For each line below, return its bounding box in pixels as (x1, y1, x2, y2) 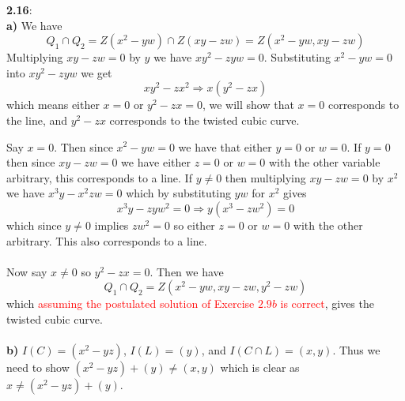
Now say (6, 263, 47, 279)
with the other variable (268, 154, 380, 171)
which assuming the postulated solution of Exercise (6, 295, 255, 312)
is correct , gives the (280, 295, 374, 312)
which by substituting (126, 185, 231, 201)
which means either (6, 96, 100, 113)
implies (94, 216, 129, 233)
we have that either (178, 138, 272, 155)
